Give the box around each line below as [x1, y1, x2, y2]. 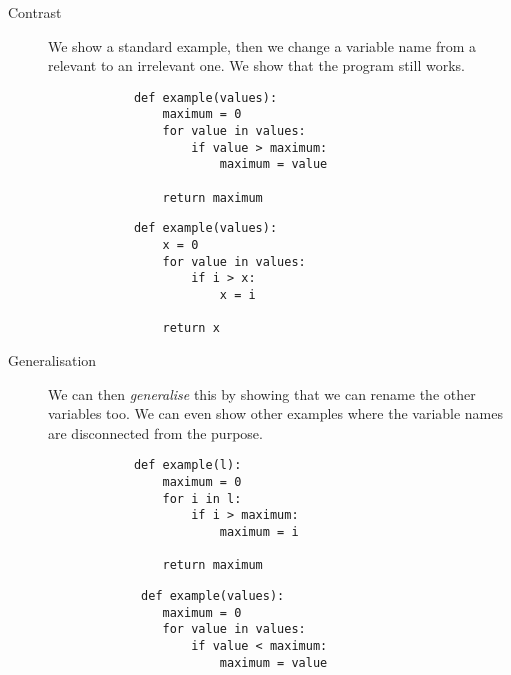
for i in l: [162, 491, 242, 506]
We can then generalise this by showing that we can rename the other [48, 383, 476, 404]
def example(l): [133, 458, 242, 473]
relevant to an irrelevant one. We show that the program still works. [48, 55, 465, 76]
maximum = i [219, 524, 299, 539]
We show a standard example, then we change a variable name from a [48, 35, 477, 56]
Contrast [8, 2, 62, 22]
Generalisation [8, 349, 97, 370]
